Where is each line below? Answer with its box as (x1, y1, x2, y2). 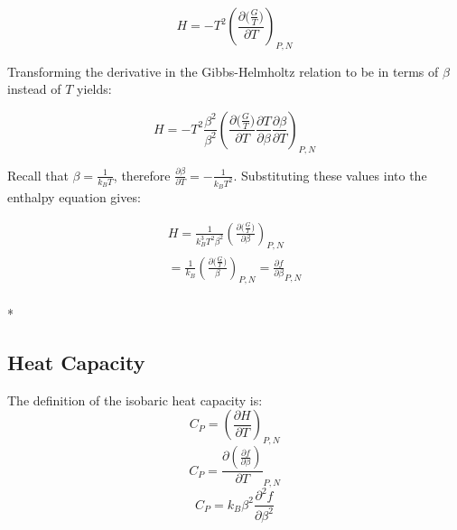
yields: (77, 79, 112, 98)
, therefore (113, 165, 171, 184)
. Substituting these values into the (233, 165, 427, 184)
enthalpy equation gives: (7, 188, 141, 207)
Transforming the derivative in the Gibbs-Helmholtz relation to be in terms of (7, 61, 439, 80)
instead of (7, 79, 61, 98)
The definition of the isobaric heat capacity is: (7, 390, 263, 409)
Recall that (7, 165, 69, 184)
